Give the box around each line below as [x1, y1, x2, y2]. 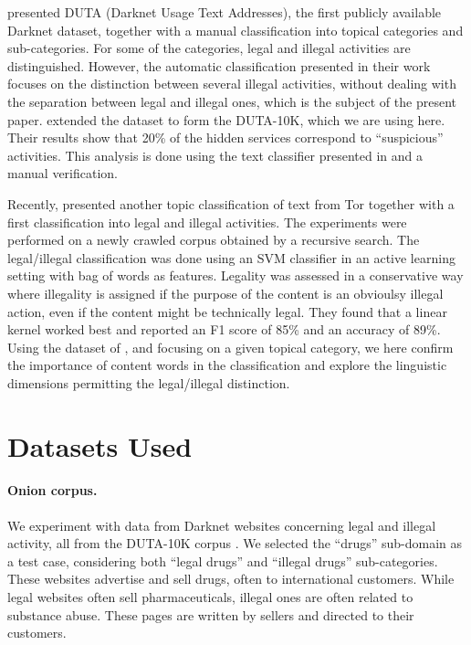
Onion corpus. [7, 481, 98, 500]
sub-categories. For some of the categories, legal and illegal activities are [7, 38, 411, 58]
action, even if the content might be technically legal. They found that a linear [7, 301, 447, 321]
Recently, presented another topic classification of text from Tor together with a [7, 194, 455, 213]
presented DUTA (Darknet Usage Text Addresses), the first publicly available [7, 3, 442, 21]
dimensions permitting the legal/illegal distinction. [7, 373, 290, 392]
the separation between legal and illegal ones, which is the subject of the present [7, 91, 456, 111]
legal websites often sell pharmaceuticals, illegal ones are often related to [7, 587, 413, 607]
